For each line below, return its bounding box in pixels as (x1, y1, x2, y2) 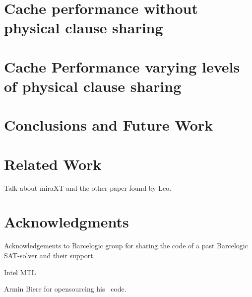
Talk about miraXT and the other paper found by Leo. (4, 182, 172, 193)
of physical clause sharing (4, 75, 182, 96)
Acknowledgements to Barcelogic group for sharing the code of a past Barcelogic (4, 240, 248, 251)
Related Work (4, 153, 102, 174)
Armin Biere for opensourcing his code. (4, 284, 126, 294)
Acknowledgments (4, 212, 129, 232)
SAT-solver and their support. (4, 250, 95, 260)
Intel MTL (4, 267, 36, 277)
